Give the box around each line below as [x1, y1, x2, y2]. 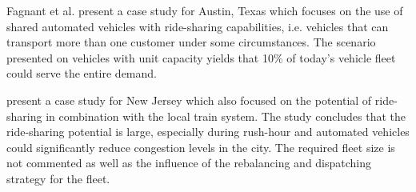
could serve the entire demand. [6, 65, 157, 82]
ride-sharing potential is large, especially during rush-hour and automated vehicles [6, 123, 410, 140]
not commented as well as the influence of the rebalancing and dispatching [6, 154, 372, 171]
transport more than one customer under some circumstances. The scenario [6, 34, 376, 50]
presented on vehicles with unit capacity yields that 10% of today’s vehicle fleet [6, 49, 396, 66]
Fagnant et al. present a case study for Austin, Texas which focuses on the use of [6, 2, 403, 18]
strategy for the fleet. [6, 170, 110, 186]
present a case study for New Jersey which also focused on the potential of [6, 91, 372, 108]
